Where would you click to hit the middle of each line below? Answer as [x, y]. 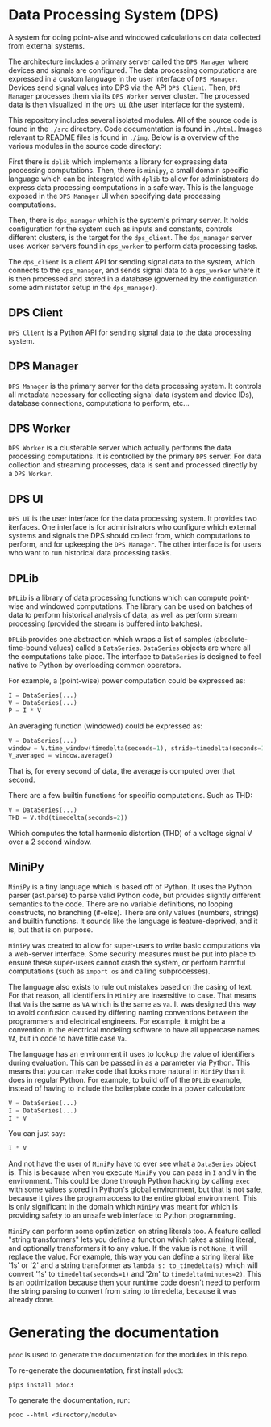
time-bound [28, 648]
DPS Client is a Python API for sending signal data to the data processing [130, 332]
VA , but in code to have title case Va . [68, 1038]
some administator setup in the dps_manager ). [83, 287]
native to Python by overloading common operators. [95, 665]
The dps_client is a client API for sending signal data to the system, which [132, 261]
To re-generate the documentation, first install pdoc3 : [96, 1370]
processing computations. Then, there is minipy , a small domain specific [128, 170]
